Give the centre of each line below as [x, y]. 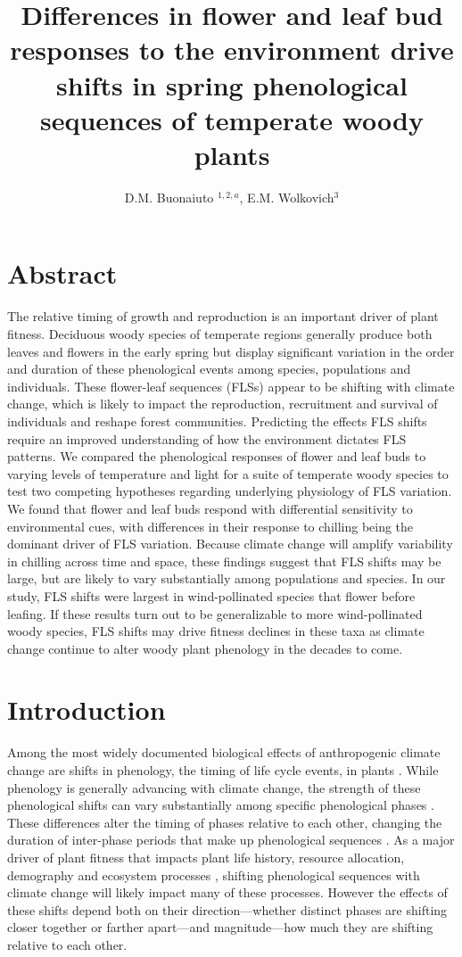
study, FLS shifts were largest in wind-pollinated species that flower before [211, 595]
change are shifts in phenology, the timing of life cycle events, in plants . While [223, 770]
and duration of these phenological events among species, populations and [209, 369]
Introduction [87, 709]
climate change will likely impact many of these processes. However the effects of [227, 892]
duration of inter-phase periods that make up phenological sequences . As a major [231, 840]
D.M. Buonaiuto [169, 197]
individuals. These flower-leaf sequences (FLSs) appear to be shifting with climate [231, 386]
